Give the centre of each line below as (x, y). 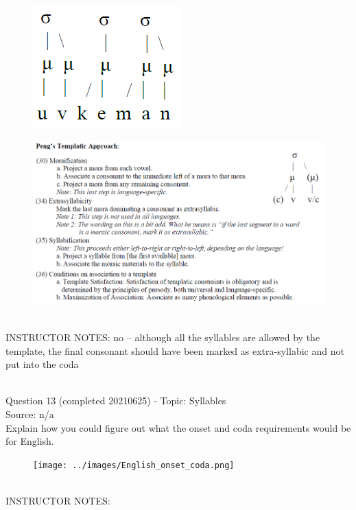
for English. (30, 441)
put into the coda (42, 364)
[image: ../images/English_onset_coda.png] (134, 465)
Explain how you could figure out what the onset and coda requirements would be (178, 427)
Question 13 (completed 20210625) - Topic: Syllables (116, 401)
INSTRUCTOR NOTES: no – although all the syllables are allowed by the (163, 337)
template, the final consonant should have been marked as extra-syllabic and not (175, 350)
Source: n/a (30, 414)
